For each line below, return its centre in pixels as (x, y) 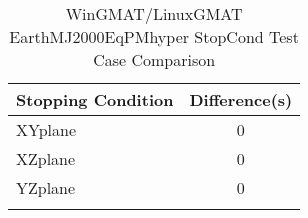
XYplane (46, 129)
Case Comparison (154, 59)
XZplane (46, 158)
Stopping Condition (95, 99)
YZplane (46, 187)
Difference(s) (241, 99)
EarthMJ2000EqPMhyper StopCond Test (154, 36)
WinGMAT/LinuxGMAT (154, 13)
